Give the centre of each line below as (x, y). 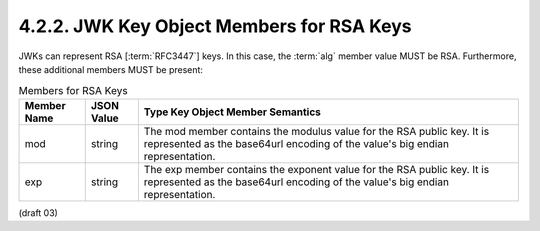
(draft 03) (38, 212)
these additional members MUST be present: (111, 69)
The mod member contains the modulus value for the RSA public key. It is (316, 131)
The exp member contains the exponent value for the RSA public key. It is (316, 169)
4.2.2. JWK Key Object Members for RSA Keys (215, 26)
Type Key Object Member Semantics (232, 112)
